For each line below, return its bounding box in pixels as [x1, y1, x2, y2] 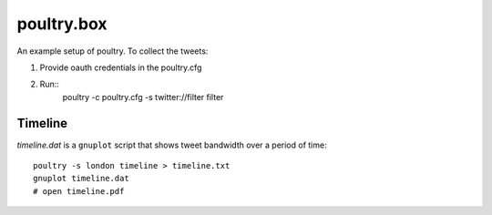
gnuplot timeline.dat [33, 173, 129, 184]
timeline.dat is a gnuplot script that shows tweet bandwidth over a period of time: [16, 139, 327, 150]
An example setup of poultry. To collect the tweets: [16, 46, 209, 56]
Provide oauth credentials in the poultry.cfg [39, 62, 202, 73]
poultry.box [16, 14, 108, 34]
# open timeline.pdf [33, 186, 125, 196]
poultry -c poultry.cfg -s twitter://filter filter [62, 91, 224, 102]
